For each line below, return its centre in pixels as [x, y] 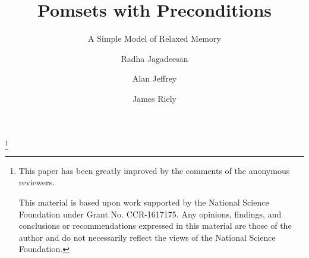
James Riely [154, 98]
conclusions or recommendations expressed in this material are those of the [155, 226]
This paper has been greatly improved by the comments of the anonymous [154, 170]
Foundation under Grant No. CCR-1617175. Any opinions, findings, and [150, 214]
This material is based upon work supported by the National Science [144, 202]
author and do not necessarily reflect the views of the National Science [147, 237]
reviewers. [37, 182]
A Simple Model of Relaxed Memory [154, 38]
